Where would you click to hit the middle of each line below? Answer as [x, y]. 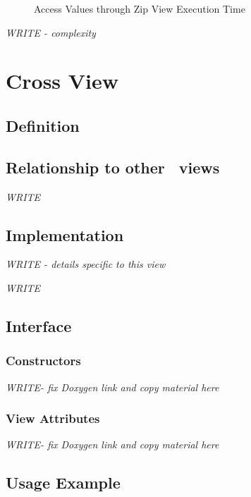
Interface [39, 325]
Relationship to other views [113, 167]
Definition [43, 125]
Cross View [62, 81]
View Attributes [53, 418]
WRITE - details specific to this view [86, 264]
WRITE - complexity [51, 32]
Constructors [43, 361]
